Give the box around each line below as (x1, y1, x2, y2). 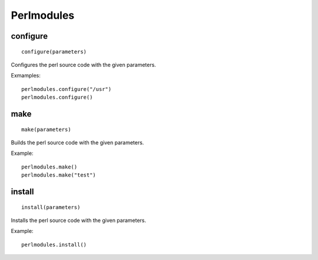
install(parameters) (21, 204, 81, 211)
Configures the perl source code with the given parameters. (11, 61, 156, 68)
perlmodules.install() (21, 241, 87, 248)
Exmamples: (11, 72, 41, 79)
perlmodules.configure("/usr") (21, 86, 112, 92)
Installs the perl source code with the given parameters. (11, 217, 147, 224)
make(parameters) (21, 126, 71, 133)
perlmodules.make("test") (21, 172, 97, 178)
